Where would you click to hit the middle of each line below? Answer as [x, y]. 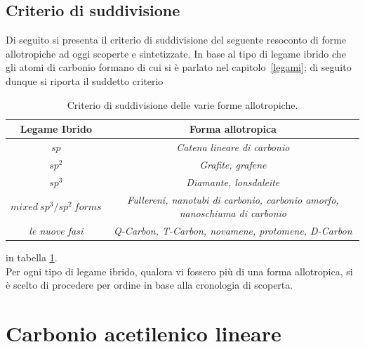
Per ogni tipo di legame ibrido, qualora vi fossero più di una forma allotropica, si [179, 271]
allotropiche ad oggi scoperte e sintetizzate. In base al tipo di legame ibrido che [176, 53]
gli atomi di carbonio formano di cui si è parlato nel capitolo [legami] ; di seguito [179, 67]
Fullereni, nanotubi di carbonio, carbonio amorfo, [233, 199]
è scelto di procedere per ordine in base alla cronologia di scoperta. [150, 285]
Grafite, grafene [233, 164]
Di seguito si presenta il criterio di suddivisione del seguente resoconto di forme [176, 40]
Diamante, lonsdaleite [233, 182]
